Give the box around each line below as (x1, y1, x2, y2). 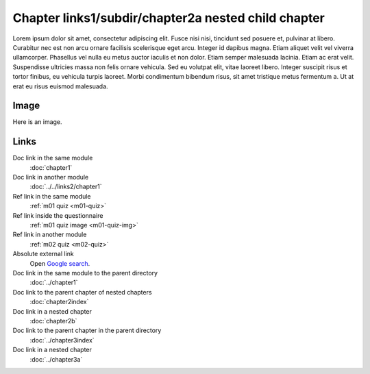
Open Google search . (29, 259, 90, 267)
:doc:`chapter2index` (29, 298, 89, 306)
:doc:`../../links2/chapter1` (29, 182, 102, 191)
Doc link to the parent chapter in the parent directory (12, 326, 162, 335)
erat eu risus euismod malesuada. (12, 82, 109, 90)
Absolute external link (12, 250, 75, 258)
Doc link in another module (12, 173, 89, 182)
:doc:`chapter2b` (29, 316, 77, 325)
